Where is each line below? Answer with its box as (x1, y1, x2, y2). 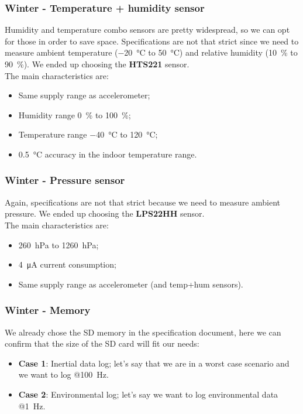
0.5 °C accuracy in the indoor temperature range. (18, 148, 197, 160)
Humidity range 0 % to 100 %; (18, 108, 131, 121)
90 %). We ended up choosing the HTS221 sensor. (5, 58, 190, 70)
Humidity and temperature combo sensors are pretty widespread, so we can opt (5, 23, 290, 36)
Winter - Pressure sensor (5, 173, 125, 187)
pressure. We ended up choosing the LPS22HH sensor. (5, 207, 205, 220)
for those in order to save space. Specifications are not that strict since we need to (5, 35, 299, 47)
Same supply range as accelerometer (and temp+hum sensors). (18, 278, 243, 290)
